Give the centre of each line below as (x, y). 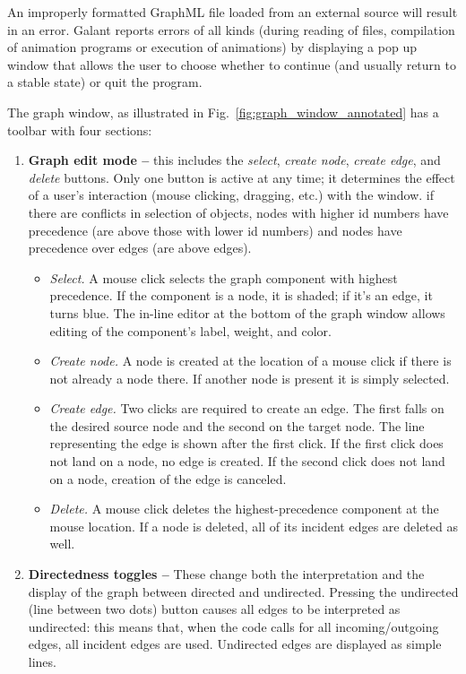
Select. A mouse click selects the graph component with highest (224, 277)
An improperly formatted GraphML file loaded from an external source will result (233, 12)
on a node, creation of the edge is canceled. (168, 478)
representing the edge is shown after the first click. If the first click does (246, 443)
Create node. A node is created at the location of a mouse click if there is (250, 361)
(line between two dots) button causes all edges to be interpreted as (214, 609)
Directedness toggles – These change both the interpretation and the (226, 574)
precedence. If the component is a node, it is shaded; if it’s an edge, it (241, 295)
